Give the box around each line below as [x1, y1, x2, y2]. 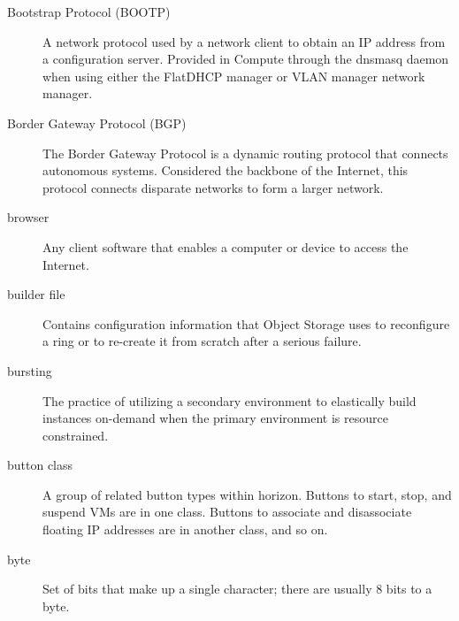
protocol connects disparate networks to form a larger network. [42, 178, 384, 196]
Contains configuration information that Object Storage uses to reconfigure [42, 314, 450, 333]
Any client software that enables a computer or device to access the [42, 237, 409, 256]
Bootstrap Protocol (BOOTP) [7, 3, 171, 20]
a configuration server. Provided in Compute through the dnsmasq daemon [42, 50, 449, 68]
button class [7, 456, 73, 474]
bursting [7, 361, 52, 379]
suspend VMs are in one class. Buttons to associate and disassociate [42, 502, 412, 521]
